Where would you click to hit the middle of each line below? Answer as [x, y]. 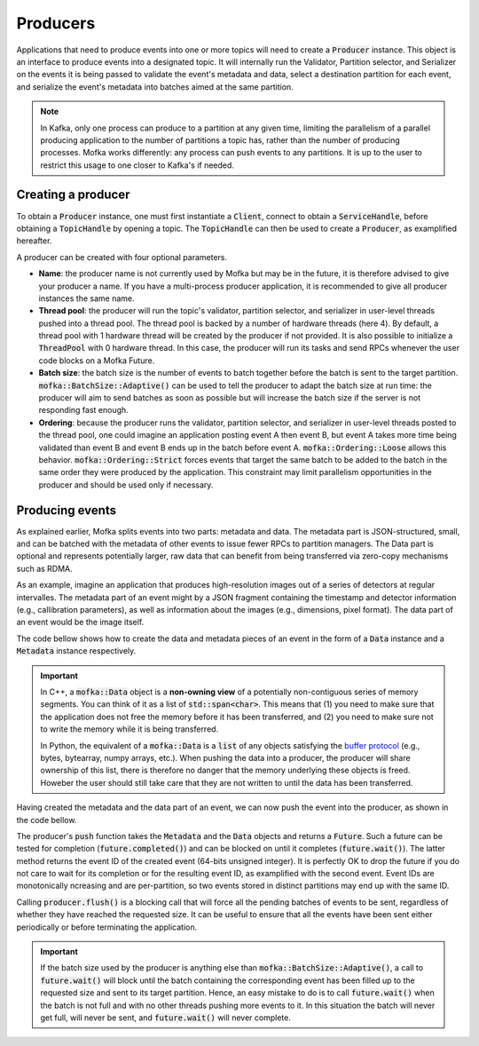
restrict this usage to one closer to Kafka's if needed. [137, 165]
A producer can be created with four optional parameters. [122, 257]
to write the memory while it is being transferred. [130, 729]
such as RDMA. [44, 568]
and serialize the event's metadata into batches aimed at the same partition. [155, 87]
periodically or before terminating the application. [107, 927]
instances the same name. [86, 298]
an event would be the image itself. [80, 622]
